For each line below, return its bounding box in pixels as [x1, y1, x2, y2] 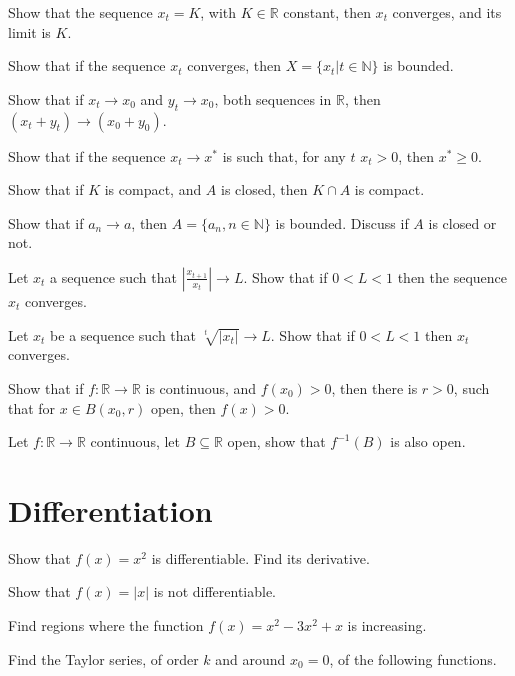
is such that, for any [222, 145, 346, 166]
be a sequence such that [50, 324, 197, 345]
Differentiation [8, 489, 213, 530]
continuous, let [90, 431, 181, 452]
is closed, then [221, 179, 308, 200]
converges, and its [392, 2, 502, 22]
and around [215, 648, 286, 669]
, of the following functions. [329, 648, 497, 669]
